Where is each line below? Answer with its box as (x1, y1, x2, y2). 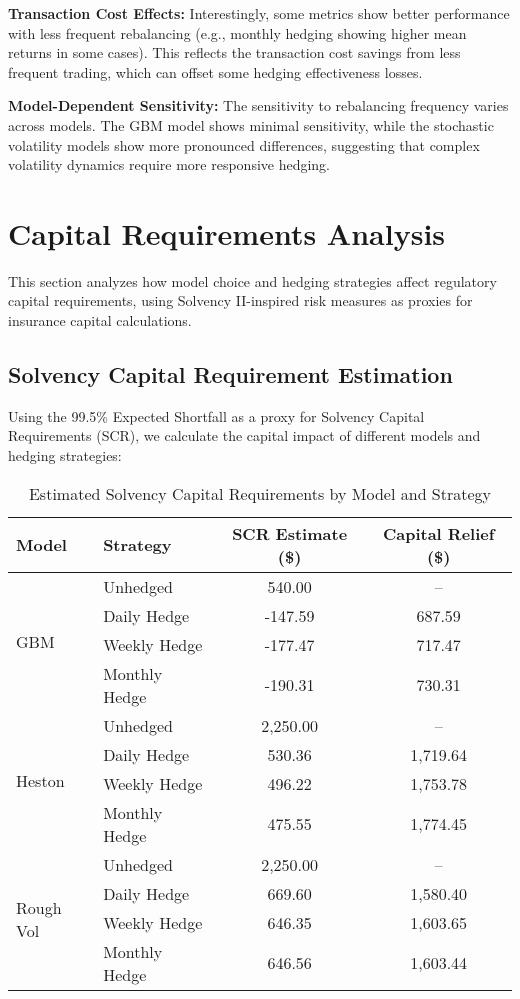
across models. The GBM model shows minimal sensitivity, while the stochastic (8, 114, 494, 135)
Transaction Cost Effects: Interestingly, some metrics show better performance (8, 3, 510, 23)
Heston (16, 768, 65, 792)
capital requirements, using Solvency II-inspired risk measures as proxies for (8, 290, 473, 311)
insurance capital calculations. (8, 310, 192, 331)
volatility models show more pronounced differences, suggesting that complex (8, 134, 480, 155)
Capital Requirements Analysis (8, 212, 446, 253)
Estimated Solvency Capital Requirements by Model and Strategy (28, 481, 492, 505)
